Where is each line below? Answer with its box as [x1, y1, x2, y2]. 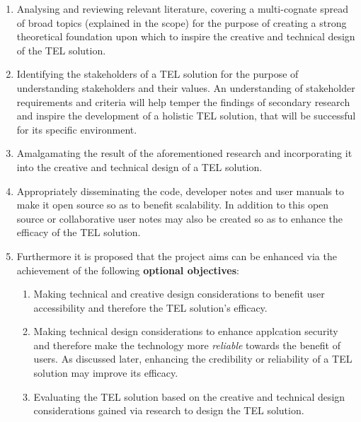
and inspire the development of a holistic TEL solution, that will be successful [16, 108, 356, 123]
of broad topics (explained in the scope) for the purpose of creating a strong [16, 15, 347, 30]
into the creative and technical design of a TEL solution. [16, 159, 263, 174]
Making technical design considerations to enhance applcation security [33, 324, 338, 339]
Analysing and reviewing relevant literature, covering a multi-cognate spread [16, 1, 349, 16]
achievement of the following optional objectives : [16, 262, 239, 277]
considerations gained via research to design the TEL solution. [33, 403, 304, 418]
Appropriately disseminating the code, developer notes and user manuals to [16, 183, 344, 198]
